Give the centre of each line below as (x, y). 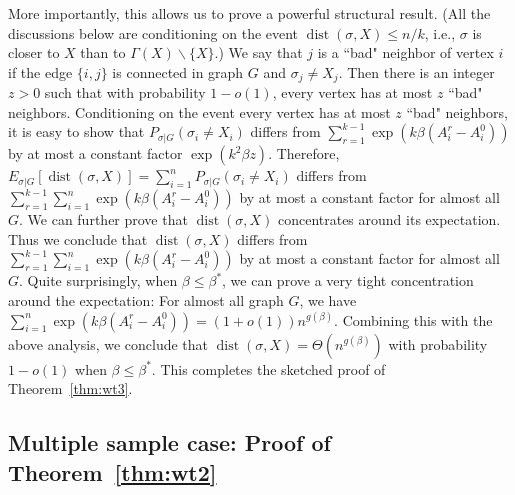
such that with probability (125, 92)
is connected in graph (178, 71)
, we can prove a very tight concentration (348, 280)
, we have (328, 300)
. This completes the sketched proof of (268, 368)
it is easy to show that (76, 131)
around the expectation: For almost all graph (146, 300)
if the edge (40, 71)
